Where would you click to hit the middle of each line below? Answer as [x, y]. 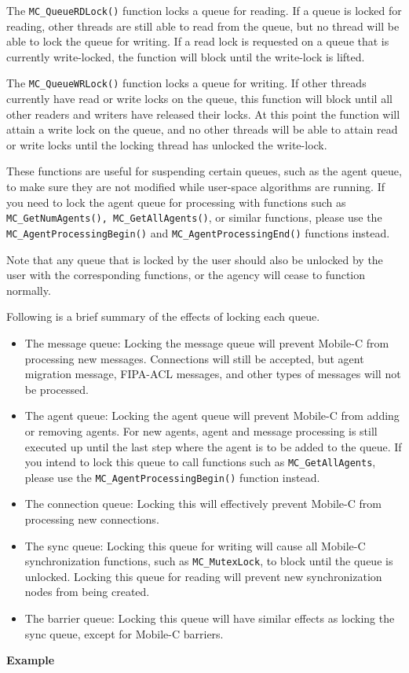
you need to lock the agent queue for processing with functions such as [176, 202]
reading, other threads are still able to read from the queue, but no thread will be [203, 26]
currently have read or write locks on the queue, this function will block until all [199, 99]
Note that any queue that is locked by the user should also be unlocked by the [195, 259]
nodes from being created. [87, 592]
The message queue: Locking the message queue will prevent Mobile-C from [207, 342]
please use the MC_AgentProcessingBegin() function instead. [172, 477]
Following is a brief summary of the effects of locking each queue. [163, 316]
